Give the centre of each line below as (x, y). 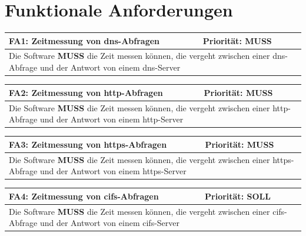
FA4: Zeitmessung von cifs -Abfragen (84, 196)
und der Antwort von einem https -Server (113, 171)
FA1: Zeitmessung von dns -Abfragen (84, 40)
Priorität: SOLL (238, 196)
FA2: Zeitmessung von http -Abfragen (86, 92)
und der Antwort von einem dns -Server (110, 67)
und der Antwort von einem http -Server (112, 119)
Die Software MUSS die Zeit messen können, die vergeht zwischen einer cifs (147, 211)
